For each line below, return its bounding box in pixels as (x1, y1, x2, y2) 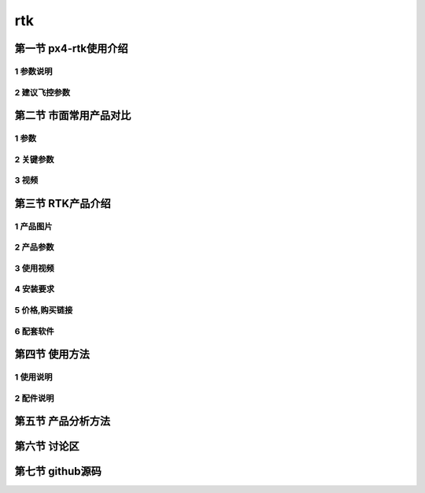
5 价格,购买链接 (14, 305, 73, 316)
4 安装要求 (14, 284, 55, 295)
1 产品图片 (14, 221, 53, 232)
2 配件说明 (14, 392, 54, 403)
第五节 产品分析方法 (14, 414, 110, 428)
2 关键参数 (14, 154, 54, 165)
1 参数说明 (14, 65, 53, 76)
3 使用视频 (14, 262, 54, 273)
